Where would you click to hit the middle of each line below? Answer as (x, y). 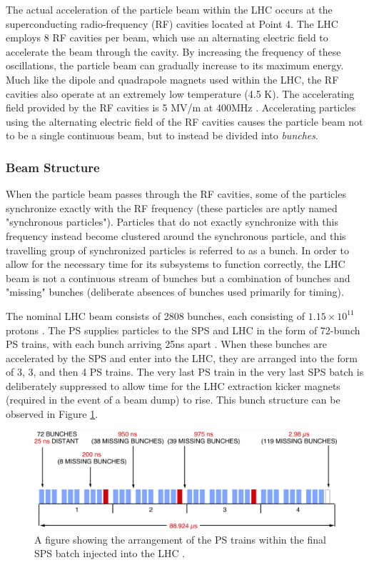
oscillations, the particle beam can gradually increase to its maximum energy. (175, 65)
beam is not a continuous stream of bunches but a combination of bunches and (178, 277)
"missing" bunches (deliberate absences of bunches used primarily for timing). (175, 292)
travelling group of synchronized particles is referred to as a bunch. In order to (177, 250)
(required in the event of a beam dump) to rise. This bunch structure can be (173, 400)
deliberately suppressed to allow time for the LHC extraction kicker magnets (173, 385)
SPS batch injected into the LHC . (110, 553)
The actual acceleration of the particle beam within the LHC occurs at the (169, 9)
